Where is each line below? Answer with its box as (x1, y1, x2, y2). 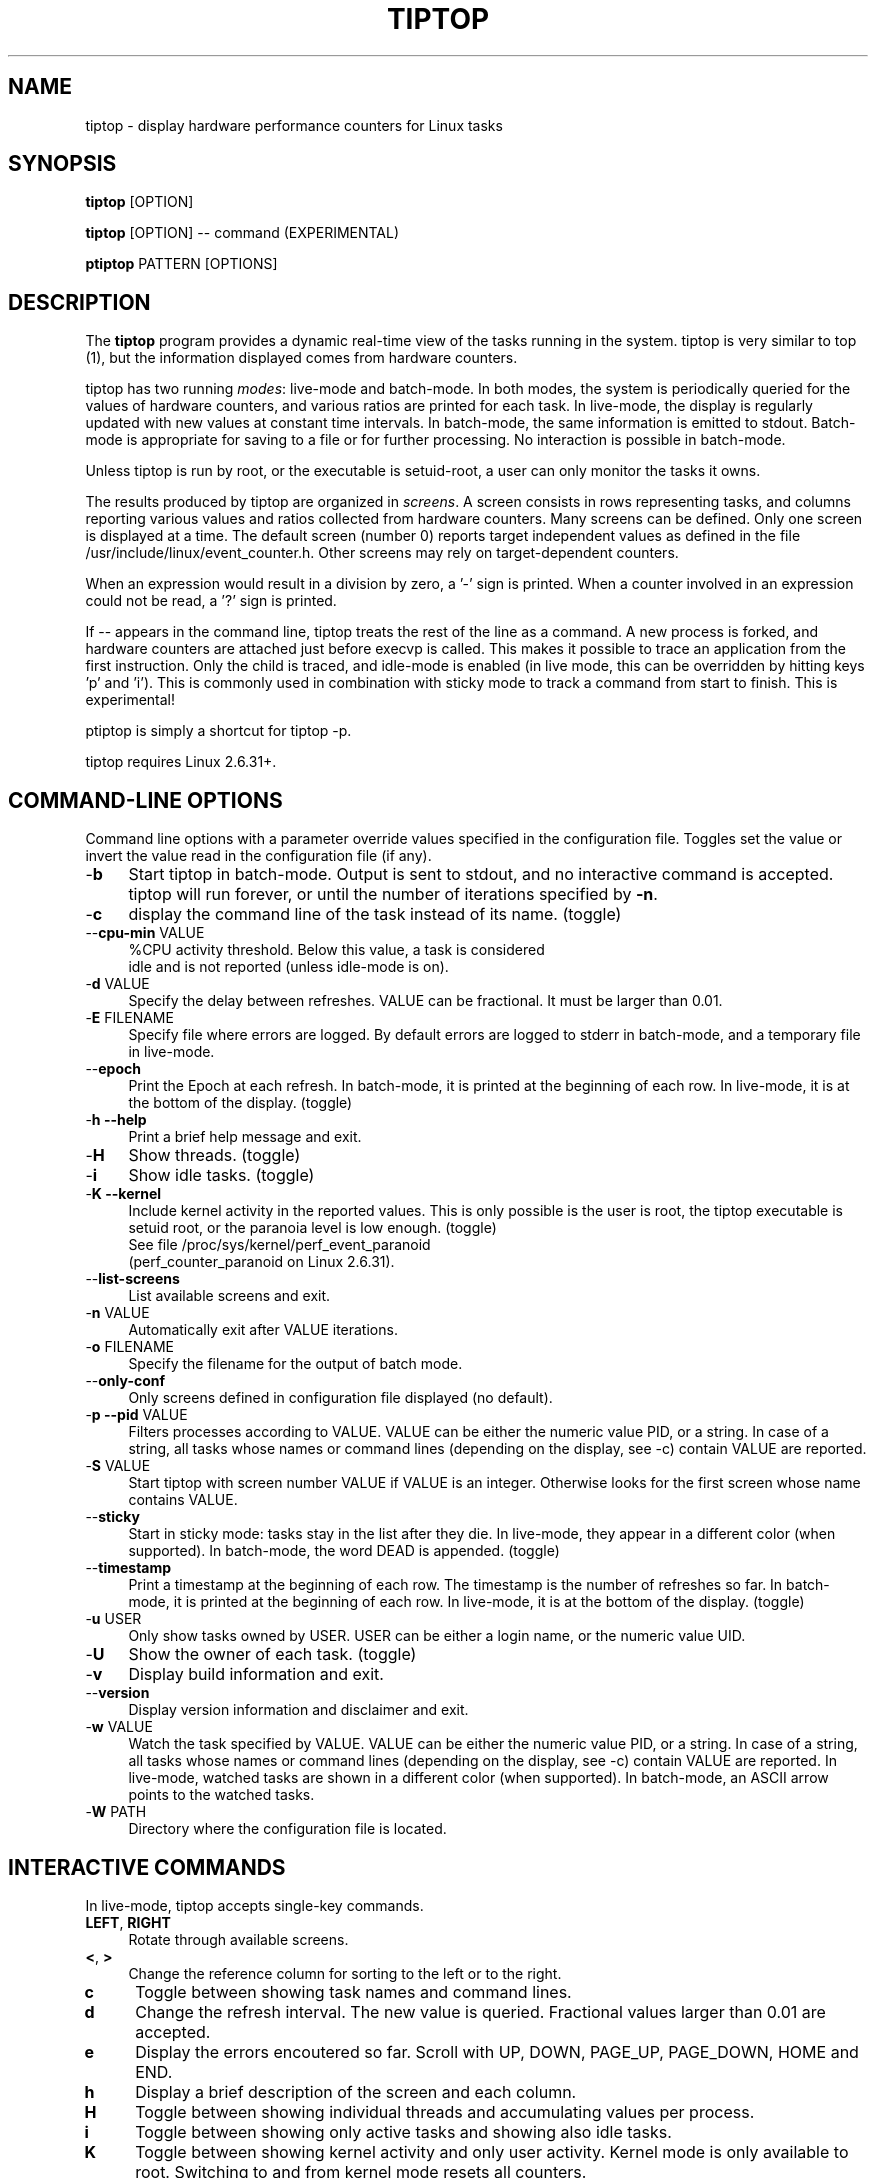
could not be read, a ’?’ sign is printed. (85, 592, 337, 610)
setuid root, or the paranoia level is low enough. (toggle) (128, 1219, 497, 1237)
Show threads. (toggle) (128, 1145, 301, 1166)
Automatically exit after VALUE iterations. (128, 1321, 398, 1339)
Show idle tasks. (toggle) (128, 1165, 315, 1186)
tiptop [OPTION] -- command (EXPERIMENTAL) (85, 224, 400, 242)
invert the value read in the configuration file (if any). (85, 847, 432, 865)
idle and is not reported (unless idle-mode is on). (128, 958, 449, 976)
